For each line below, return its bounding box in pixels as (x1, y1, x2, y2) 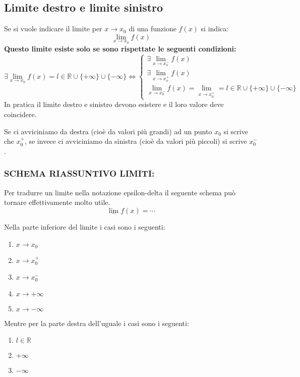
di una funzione (129, 23, 176, 34)
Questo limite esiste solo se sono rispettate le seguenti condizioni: (4, 43, 236, 54)
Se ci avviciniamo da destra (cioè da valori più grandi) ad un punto (4, 126, 212, 136)
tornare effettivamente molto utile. (4, 197, 110, 207)
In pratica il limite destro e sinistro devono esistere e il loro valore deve (4, 99, 224, 110)
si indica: (201, 23, 229, 34)
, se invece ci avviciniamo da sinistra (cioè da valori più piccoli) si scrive (24, 136, 247, 146)
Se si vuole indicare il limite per (4, 23, 102, 34)
